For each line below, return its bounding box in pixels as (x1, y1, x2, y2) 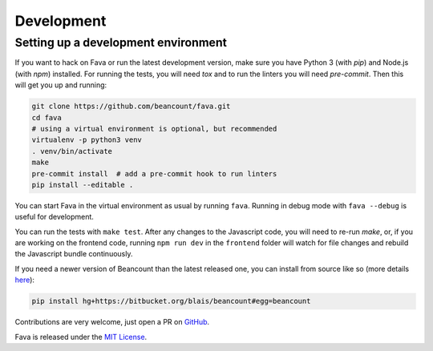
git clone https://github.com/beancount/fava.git (31, 102, 231, 111)
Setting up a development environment (14, 35, 228, 50)
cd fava (31, 113, 62, 122)
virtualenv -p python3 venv (31, 135, 142, 144)
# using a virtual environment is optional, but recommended (31, 124, 277, 133)
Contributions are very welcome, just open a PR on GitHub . (14, 317, 210, 327)
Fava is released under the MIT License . (14, 332, 148, 341)
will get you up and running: (14, 80, 107, 90)
